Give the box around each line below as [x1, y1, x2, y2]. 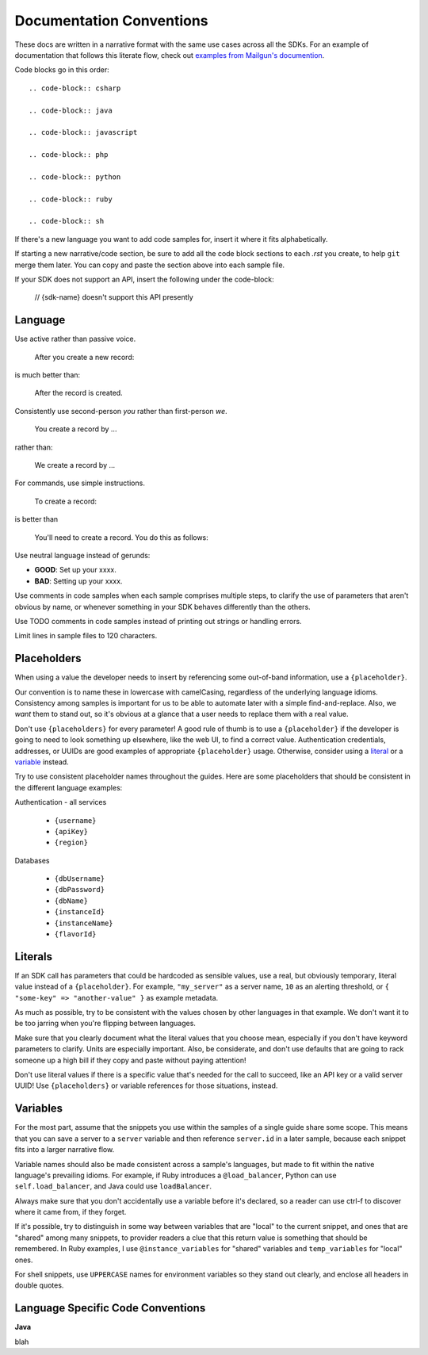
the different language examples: [14, 783, 123, 792]
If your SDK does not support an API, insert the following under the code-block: [14, 274, 275, 284]
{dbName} [54, 896, 89, 905]
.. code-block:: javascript [29, 128, 138, 137]
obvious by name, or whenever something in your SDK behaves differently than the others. [14, 602, 311, 611]
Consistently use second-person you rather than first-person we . [14, 406, 227, 415]
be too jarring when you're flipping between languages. [14, 1019, 196, 1028]
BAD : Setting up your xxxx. [34, 576, 123, 586]
